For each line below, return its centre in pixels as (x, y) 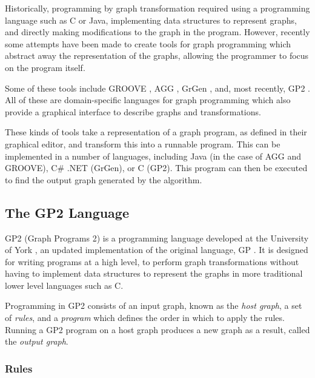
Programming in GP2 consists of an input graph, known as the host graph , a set (154, 305)
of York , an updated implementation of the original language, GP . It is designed (157, 250)
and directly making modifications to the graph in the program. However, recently (157, 32)
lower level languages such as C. (64, 285)
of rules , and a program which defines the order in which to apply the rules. (145, 318)
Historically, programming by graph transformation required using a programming (157, 8)
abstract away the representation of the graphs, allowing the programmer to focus (157, 56)
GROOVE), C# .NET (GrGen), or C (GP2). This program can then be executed (156, 168)
